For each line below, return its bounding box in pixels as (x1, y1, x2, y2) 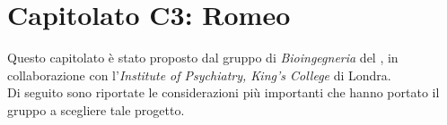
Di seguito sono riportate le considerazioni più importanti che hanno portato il (7, 83, 440, 102)
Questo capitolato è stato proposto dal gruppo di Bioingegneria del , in (7, 48, 399, 67)
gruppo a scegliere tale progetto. (7, 100, 185, 119)
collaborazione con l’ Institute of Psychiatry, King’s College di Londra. (7, 65, 391, 84)
